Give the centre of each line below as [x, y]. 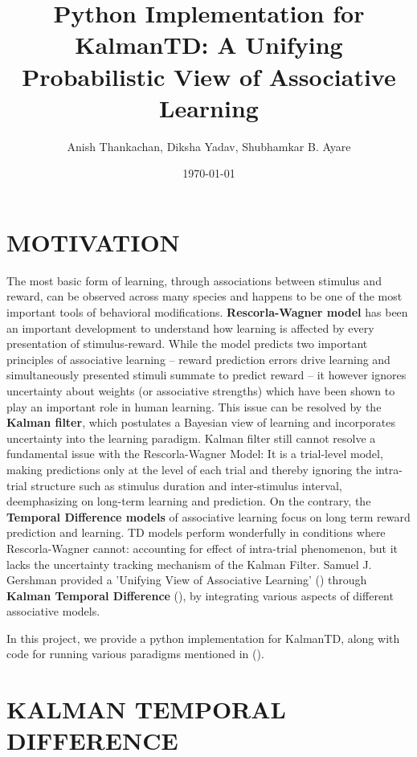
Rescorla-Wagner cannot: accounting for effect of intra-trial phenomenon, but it [202, 548]
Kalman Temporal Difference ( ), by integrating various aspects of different [200, 595]
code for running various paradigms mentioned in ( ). [135, 654]
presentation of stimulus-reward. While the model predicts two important [187, 344]
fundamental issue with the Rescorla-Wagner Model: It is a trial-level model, [195, 454]
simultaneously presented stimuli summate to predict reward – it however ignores [206, 375]
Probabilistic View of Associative [209, 76]
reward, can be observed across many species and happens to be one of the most [204, 296]
